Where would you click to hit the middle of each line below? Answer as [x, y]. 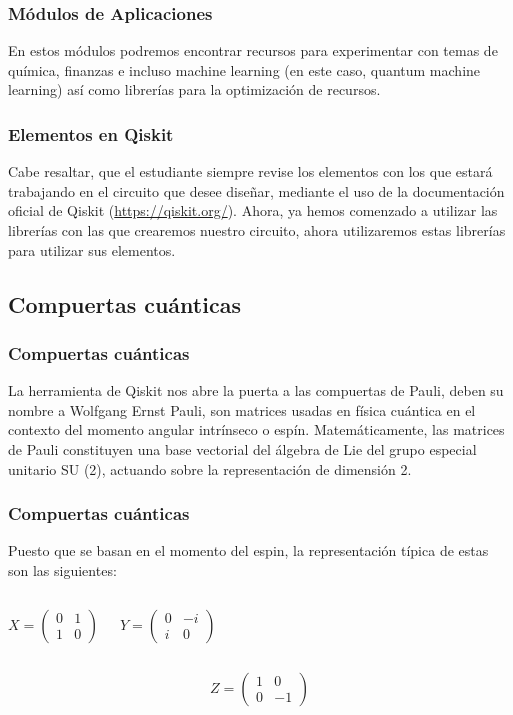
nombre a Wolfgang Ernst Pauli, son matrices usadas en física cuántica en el [242, 409]
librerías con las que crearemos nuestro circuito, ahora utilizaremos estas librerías [257, 230]
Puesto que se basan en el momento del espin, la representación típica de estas [248, 550]
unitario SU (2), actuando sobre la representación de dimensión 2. [210, 468]
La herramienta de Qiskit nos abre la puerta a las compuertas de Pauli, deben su [256, 390]
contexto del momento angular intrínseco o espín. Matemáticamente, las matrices [256, 429]
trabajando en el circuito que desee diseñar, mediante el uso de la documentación [256, 190]
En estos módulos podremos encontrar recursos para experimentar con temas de [253, 50]
